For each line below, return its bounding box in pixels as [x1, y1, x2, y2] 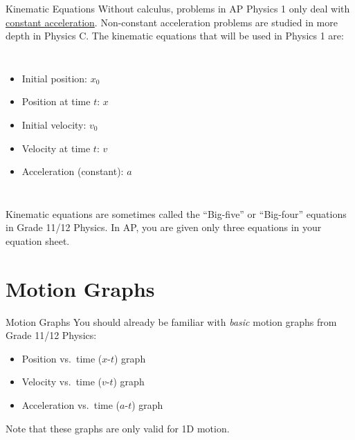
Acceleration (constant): [21, 164, 124, 178]
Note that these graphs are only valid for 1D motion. [6, 421, 230, 435]
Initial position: [21, 71, 88, 85]
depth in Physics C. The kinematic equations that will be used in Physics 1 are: [6, 28, 344, 43]
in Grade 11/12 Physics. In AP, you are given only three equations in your [6, 220, 322, 235]
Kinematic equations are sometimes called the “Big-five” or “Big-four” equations [6, 206, 347, 221]
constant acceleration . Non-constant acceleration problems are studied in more [6, 15, 338, 29]
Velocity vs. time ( [21, 374, 102, 389]
